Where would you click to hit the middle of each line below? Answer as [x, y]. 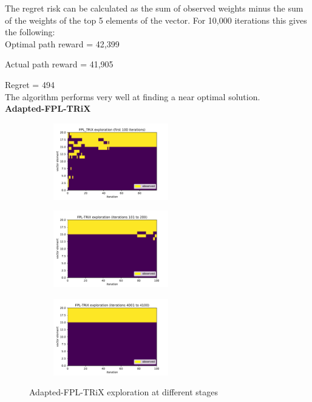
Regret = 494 [30, 84]
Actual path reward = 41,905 [59, 64]
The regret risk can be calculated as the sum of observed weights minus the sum [154, 8]
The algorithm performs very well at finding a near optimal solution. [133, 96]
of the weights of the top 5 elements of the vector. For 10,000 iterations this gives [156, 20]
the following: [30, 32]
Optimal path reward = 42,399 [62, 43]
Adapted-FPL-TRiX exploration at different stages [124, 392]
